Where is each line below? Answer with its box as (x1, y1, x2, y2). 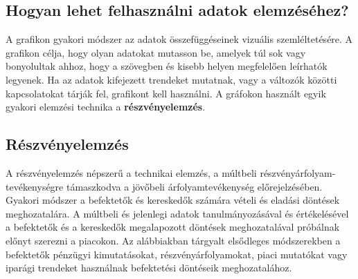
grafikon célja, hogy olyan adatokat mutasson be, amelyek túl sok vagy (6, 45, 306, 59)
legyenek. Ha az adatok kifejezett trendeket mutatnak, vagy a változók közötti (6, 72, 337, 86)
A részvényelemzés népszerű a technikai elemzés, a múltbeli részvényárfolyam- (6, 165, 336, 180)
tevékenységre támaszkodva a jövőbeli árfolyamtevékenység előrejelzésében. (6, 179, 323, 193)
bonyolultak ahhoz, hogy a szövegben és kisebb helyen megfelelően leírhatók (6, 59, 328, 73)
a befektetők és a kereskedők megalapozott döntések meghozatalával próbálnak (6, 220, 340, 234)
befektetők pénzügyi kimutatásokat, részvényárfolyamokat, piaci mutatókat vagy (6, 247, 348, 261)
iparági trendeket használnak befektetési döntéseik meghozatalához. (6, 260, 292, 275)
